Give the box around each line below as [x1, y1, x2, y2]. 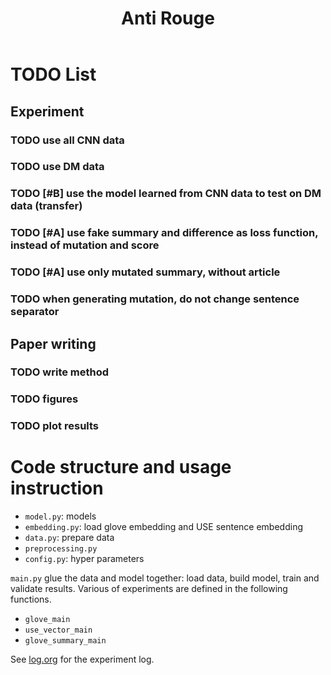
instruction [10, 477, 104, 500]
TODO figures [10, 392, 79, 406]
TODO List [10, 63, 97, 86]
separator [10, 305, 60, 319]
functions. [10, 593, 52, 606]
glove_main [24, 615, 71, 625]
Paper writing [10, 335, 97, 352]
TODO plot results [10, 419, 100, 433]
